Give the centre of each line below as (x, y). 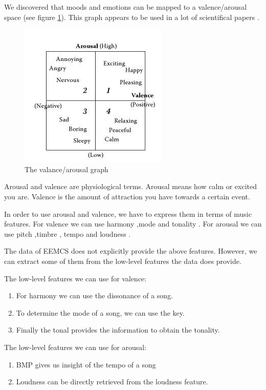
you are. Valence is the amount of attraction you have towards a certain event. (127, 196)
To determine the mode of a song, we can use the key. (100, 312)
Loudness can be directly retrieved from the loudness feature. (112, 382)
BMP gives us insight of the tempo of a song (86, 364)
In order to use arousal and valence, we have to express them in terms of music (128, 213)
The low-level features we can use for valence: (75, 278)
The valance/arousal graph (66, 169)
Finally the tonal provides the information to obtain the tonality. (118, 330)
